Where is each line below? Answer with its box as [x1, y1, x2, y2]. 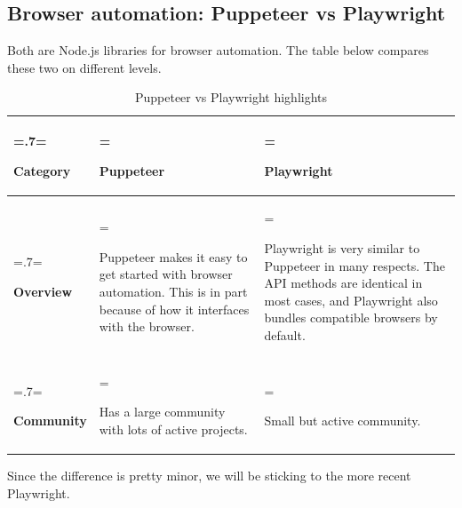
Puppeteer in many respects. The [264, 256, 445, 274]
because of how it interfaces [99, 299, 250, 318]
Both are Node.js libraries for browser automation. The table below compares [7, 41, 429, 60]
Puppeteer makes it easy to [99, 247, 248, 266]
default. [264, 325, 306, 344]
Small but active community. [264, 411, 421, 430]
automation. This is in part [99, 282, 248, 300]
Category [13, 161, 71, 179]
